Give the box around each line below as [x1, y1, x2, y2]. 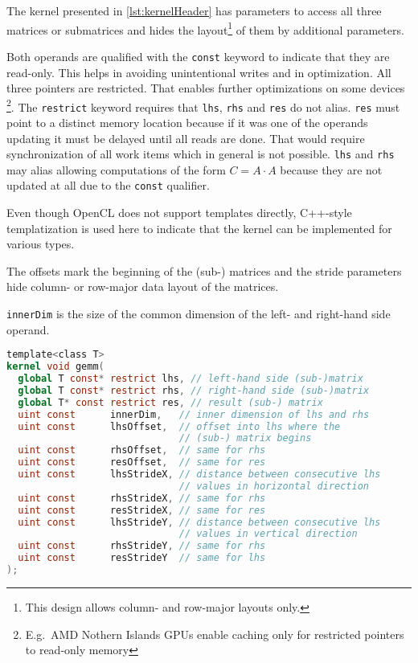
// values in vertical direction [178, 528, 358, 540]
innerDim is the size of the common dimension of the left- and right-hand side [6, 305, 391, 322]
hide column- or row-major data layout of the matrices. [6, 278, 279, 295]
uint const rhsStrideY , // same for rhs [18, 540, 266, 552]
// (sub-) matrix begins [178, 432, 312, 444]
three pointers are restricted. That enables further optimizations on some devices [6, 80, 405, 96]
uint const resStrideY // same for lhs [18, 552, 266, 564]
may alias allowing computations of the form [6, 161, 226, 178]
